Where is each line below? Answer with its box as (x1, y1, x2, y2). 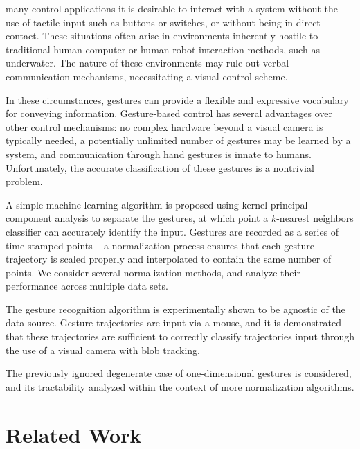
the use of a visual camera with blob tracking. (6, 342, 201, 357)
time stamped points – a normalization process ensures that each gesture (6, 238, 314, 252)
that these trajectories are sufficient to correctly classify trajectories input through (6, 329, 354, 344)
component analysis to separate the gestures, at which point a (6, 211, 269, 225)
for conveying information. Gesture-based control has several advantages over (6, 106, 333, 121)
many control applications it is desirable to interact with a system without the (6, 1, 338, 15)
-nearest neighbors (276, 211, 354, 225)
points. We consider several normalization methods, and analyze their (6, 265, 300, 279)
